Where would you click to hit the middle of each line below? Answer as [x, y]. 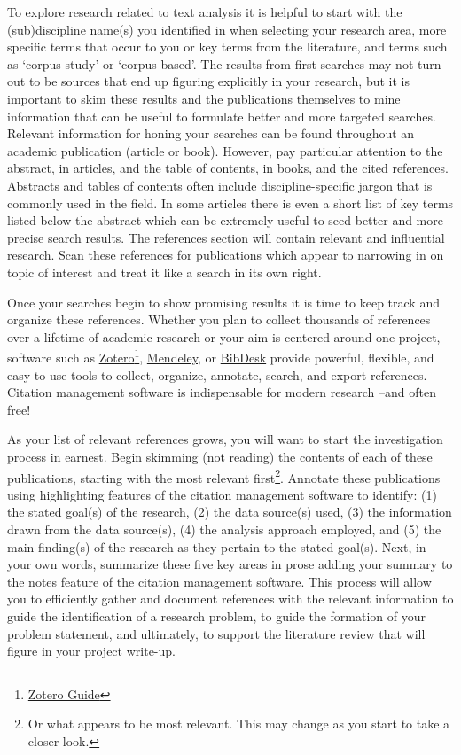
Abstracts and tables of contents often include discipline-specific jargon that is [220, 185]
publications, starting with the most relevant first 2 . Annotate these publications [224, 476]
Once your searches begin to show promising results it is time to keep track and [223, 302]
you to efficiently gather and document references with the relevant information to [230, 599]
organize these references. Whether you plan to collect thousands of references [219, 319]
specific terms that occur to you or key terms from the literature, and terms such [227, 47]
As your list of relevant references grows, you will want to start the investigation [225, 439]
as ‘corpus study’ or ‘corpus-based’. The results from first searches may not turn [224, 63]
